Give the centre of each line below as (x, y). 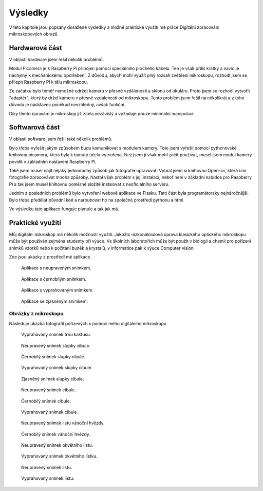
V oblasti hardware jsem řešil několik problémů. (56, 59)
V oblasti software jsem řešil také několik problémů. (61, 139)
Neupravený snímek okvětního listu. (57, 445)
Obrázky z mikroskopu (36, 314)
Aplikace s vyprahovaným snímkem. (57, 290)
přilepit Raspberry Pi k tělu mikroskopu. (48, 82)
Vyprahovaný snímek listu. (48, 478)
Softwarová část (35, 127)
